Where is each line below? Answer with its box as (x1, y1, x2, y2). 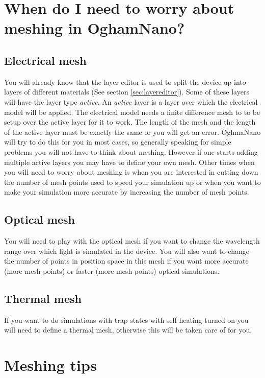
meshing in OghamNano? (4, 17, 185, 38)
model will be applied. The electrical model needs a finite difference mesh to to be (4, 106, 260, 117)
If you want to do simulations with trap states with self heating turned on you (4, 314, 249, 325)
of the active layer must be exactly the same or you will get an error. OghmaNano (4, 126, 261, 137)
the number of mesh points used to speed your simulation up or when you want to (4, 176, 261, 187)
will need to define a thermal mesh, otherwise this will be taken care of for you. (4, 324, 252, 335)
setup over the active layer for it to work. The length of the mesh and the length (4, 116, 256, 127)
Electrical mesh (4, 52, 87, 68)
